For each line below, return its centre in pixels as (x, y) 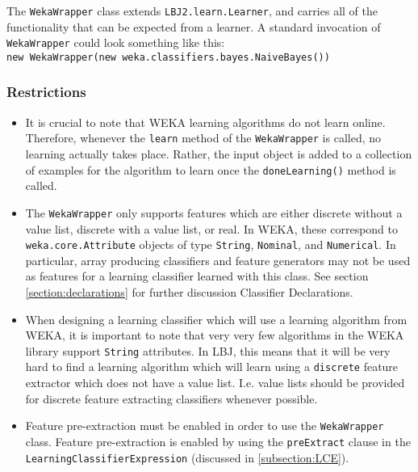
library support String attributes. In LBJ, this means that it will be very (208, 350)
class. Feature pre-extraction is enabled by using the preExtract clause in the (218, 441)
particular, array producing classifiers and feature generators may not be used (218, 260)
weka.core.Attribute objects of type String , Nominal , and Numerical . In (211, 244)
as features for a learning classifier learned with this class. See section (197, 276)
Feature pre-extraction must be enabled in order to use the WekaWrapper (205, 426)
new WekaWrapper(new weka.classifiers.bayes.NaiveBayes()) (168, 57)
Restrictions (46, 92)
